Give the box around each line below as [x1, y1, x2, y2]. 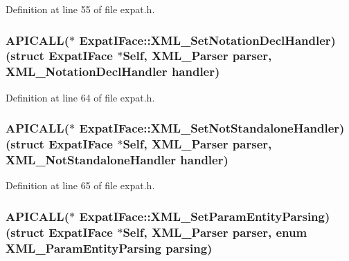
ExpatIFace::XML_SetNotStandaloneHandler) [79, 119, 345, 137]
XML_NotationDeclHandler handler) [6, 63, 220, 80]
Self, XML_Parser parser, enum [123, 223, 307, 240]
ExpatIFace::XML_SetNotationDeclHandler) [79, 31, 336, 48]
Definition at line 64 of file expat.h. [6, 90, 155, 104]
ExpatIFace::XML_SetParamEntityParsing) [79, 207, 330, 224]
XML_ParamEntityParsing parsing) [6, 239, 213, 256]
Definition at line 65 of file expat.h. [6, 178, 155, 193]
